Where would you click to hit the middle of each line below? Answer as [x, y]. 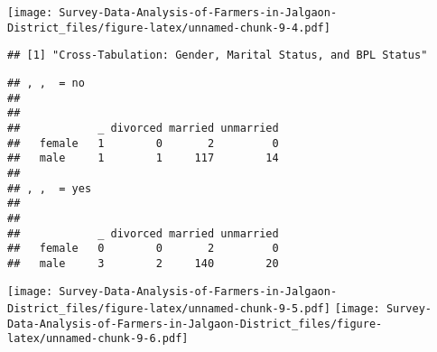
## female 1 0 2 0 [143, 143]
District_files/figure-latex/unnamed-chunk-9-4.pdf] [169, 28]
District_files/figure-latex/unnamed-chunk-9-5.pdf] [169, 309]
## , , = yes [50, 188]
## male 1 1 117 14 [143, 158]
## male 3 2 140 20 [143, 263]
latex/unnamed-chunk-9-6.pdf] [98, 339]
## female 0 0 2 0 [143, 249]
